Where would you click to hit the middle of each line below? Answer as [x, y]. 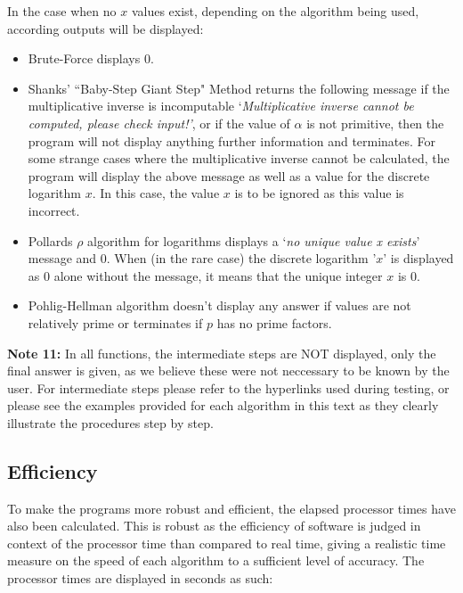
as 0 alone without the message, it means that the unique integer [205, 275]
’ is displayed [418, 258]
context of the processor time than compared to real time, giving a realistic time [227, 543]
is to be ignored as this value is [319, 193]
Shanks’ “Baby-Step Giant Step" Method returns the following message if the [239, 88]
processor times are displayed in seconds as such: [140, 578]
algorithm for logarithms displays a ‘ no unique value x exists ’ [254, 240]
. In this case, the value [156, 193]
